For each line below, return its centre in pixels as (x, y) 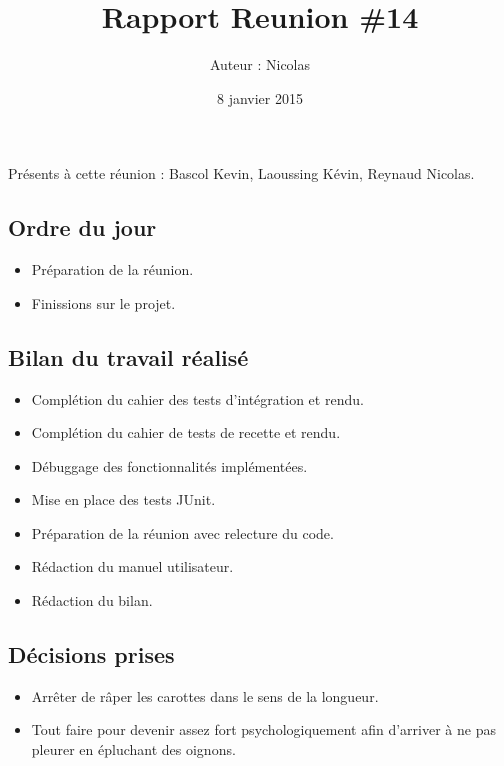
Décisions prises (91, 654)
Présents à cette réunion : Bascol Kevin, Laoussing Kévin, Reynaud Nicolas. (241, 173)
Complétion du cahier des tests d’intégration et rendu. (197, 398)
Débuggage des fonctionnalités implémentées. (169, 465)
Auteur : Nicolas (260, 64)
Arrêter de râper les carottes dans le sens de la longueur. (205, 695)
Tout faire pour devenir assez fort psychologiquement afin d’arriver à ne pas (263, 729)
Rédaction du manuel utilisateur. (132, 566)
